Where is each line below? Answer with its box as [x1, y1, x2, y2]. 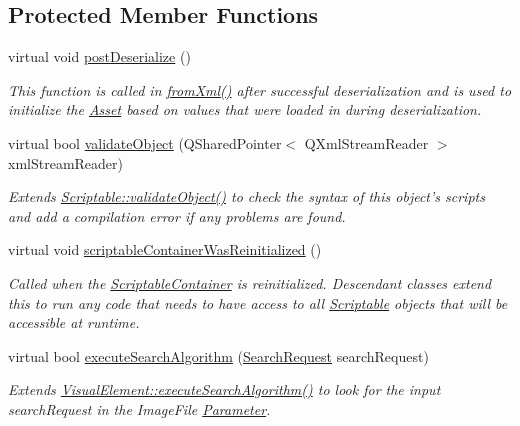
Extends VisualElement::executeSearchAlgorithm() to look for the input [8, 379, 441, 400]
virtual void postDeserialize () [8, 46, 191, 67]
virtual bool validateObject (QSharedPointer [8, 132, 282, 153]
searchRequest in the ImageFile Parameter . [8, 398, 271, 419]
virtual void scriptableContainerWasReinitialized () [8, 239, 322, 260]
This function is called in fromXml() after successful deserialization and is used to [8, 79, 512, 100]
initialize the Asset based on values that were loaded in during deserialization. [8, 99, 482, 120]
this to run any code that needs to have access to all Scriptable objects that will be [8, 292, 508, 313]
